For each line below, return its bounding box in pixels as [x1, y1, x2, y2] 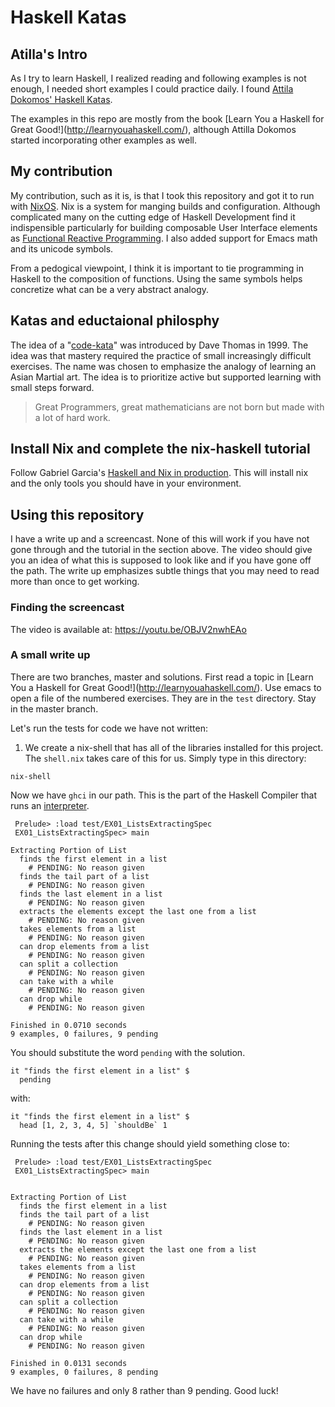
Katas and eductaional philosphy [10, 312, 220, 330]
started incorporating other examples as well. [10, 134, 197, 146]
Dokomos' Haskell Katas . [10, 94, 113, 105]
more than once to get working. [10, 576, 140, 588]
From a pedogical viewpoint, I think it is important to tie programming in [10, 262, 304, 274]
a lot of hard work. [34, 411, 111, 423]
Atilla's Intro [10, 46, 88, 63]
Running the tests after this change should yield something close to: [10, 1137, 290, 1150]
